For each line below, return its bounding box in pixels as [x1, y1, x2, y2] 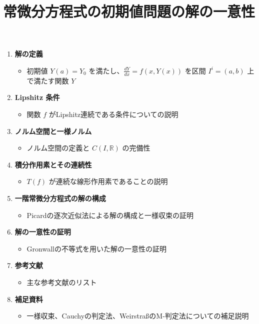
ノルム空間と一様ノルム [14, 125, 92, 136]
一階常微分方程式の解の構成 [14, 192, 106, 203]
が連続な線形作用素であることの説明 [48, 176, 168, 186]
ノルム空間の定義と [26, 142, 90, 153]
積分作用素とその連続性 [14, 159, 92, 169]
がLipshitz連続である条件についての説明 [48, 108, 178, 119]
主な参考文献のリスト [26, 276, 97, 287]
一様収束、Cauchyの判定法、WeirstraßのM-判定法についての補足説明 [26, 310, 249, 321]
